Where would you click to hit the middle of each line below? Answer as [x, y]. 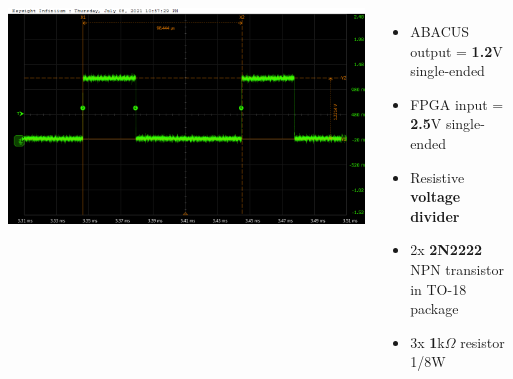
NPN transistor [457, 268]
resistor [482, 341]
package [434, 308]
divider [435, 215]
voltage [435, 196]
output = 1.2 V [456, 50]
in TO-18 [438, 288]
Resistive [437, 176]
